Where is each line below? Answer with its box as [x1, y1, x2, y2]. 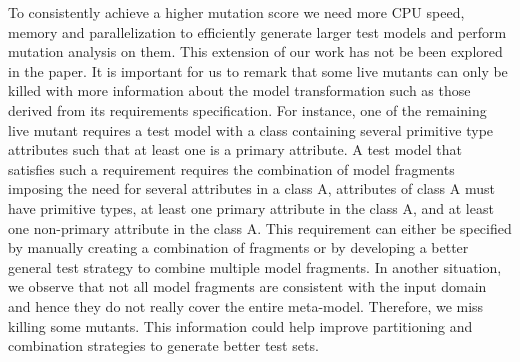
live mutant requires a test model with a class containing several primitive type [8, 119, 494, 140]
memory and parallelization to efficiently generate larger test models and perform [8, 21, 507, 42]
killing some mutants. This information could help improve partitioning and [8, 315, 473, 336]
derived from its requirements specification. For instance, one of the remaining [8, 99, 487, 120]
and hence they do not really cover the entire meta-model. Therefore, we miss [8, 295, 484, 316]
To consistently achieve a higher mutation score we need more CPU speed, [8, 2, 465, 22]
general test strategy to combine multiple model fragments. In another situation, [8, 256, 502, 277]
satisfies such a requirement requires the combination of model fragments [8, 158, 455, 179]
